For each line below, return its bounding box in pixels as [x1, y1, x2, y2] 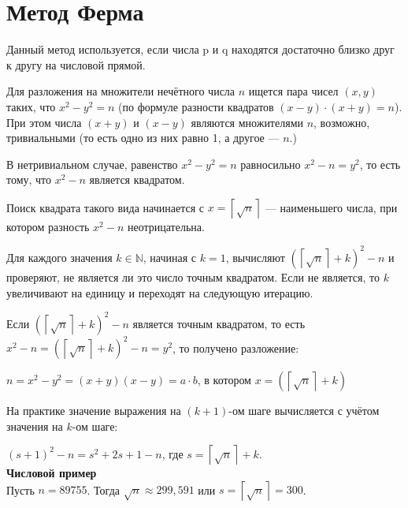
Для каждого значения [6, 248, 113, 265]
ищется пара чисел [248, 83, 339, 99]
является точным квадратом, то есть [132, 315, 306, 331]
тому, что [6, 171, 52, 188]
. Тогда [87, 481, 120, 498]
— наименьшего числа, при [265, 199, 398, 215]
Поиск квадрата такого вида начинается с [6, 199, 205, 215]
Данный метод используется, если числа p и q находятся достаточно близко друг [6, 41, 395, 58]
